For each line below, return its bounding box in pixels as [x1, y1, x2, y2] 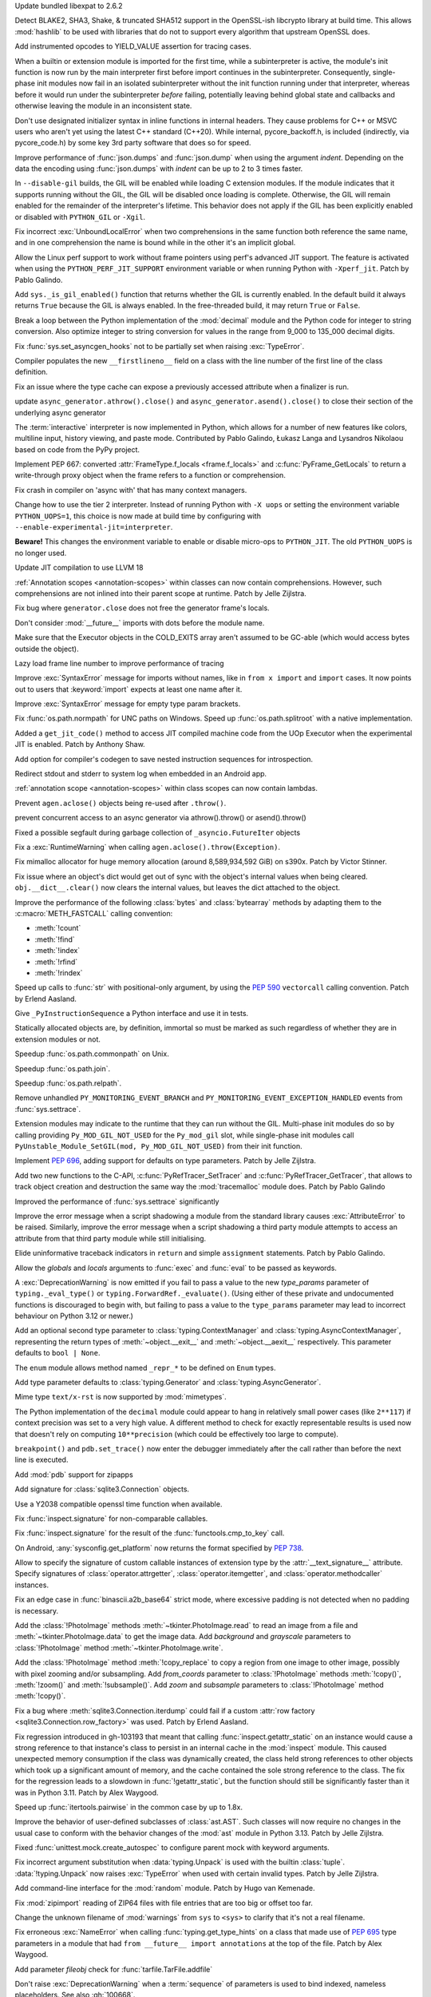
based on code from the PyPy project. [14, 444, 140, 455]
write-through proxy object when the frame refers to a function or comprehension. [14, 470, 287, 480]
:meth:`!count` [34, 923, 81, 933]
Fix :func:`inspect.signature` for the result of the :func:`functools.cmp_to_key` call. [14, 1528, 285, 1538]
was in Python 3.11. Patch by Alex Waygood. [14, 1788, 159, 1797]
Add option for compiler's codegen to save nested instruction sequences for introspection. [14, 754, 314, 764]
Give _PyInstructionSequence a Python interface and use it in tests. [14, 1009, 249, 1018]
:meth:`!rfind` [34, 957, 78, 967]
